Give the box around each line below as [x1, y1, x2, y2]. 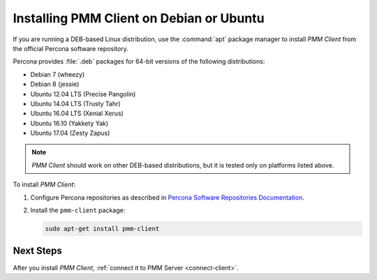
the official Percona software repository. [13, 44, 128, 52]
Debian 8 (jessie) [30, 80, 80, 89]
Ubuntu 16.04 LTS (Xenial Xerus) [30, 109, 124, 118]
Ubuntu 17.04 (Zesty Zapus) [30, 129, 110, 138]
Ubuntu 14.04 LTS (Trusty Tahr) [30, 99, 121, 108]
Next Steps [13, 245, 62, 257]
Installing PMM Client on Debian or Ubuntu [13, 10, 265, 26]
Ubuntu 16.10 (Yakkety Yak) [30, 119, 109, 127]
